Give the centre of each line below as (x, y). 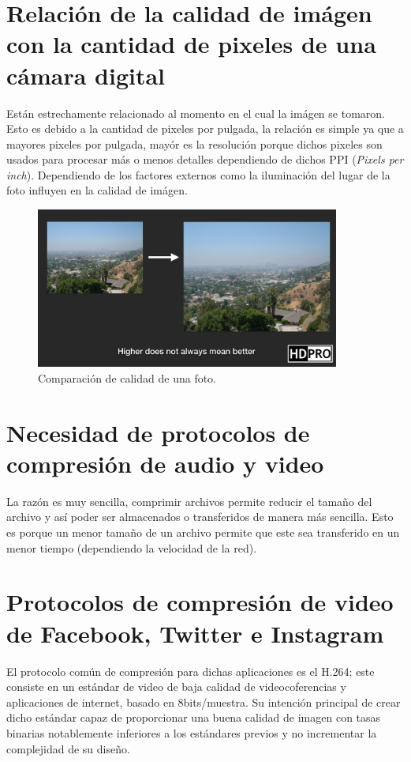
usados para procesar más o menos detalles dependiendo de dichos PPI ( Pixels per (205, 159)
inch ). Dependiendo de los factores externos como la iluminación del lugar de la (198, 174)
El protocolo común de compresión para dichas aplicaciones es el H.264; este (191, 671)
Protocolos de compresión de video (200, 602)
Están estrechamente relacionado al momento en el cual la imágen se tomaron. (196, 113)
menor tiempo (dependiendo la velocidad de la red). (132, 547)
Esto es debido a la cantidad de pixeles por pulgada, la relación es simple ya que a (205, 128)
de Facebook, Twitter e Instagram (195, 633)
